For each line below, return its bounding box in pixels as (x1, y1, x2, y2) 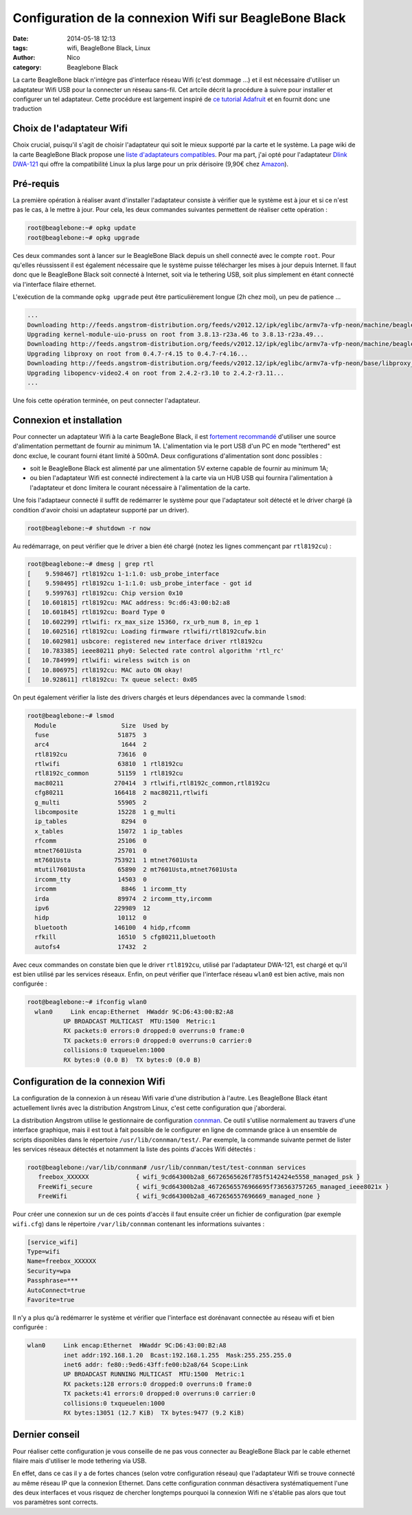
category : (12, 63, 42, 72)
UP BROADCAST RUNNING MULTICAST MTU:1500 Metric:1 (62, 1371, 245, 1378)
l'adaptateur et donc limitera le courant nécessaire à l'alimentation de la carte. (30, 483, 251, 492)
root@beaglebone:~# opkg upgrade (27, 234, 140, 241)
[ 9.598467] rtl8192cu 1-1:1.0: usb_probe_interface (27, 569, 220, 578)
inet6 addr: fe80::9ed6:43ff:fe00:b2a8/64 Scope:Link (62, 1361, 249, 1369)
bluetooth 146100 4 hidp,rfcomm (34, 924, 190, 931)
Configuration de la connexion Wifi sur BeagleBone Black (12, 10, 346, 25)
